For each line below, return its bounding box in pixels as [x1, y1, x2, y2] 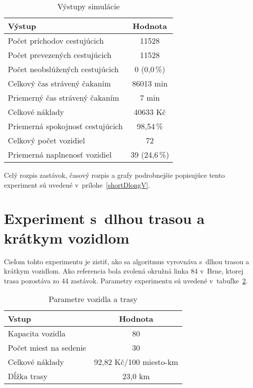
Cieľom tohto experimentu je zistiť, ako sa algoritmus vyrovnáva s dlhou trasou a [4, 256, 250, 266]
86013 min [132, 78, 168, 89]
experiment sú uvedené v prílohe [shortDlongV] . [4, 179, 150, 190]
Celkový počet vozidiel [8, 135, 85, 146]
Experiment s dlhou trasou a [4, 208, 205, 228]
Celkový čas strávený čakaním [8, 78, 111, 89]
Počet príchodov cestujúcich [8, 35, 104, 46]
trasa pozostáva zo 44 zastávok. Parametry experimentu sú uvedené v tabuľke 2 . [4, 275, 248, 285]
